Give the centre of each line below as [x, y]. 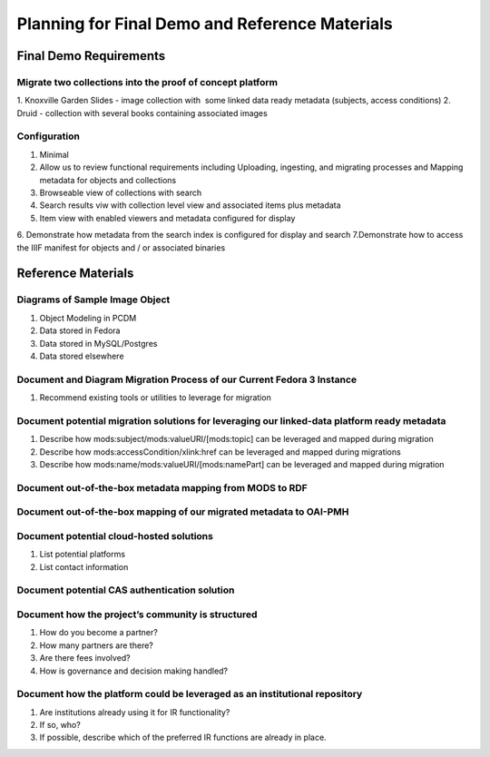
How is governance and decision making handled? [134, 671]
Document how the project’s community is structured [137, 614]
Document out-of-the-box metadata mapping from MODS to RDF [162, 487]
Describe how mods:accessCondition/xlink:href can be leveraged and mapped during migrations [220, 452]
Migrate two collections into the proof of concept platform [147, 82]
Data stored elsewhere [82, 356]
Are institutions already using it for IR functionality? [135, 712]
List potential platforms [83, 555]
